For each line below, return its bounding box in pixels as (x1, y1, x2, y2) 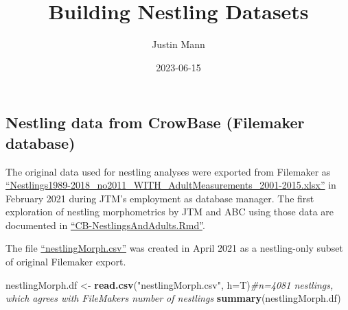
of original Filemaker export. (5, 254, 126, 269)
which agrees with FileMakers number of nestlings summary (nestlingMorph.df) (5, 291, 341, 305)
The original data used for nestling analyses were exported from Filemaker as (5, 164, 331, 178)
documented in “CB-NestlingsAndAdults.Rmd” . (5, 217, 205, 232)
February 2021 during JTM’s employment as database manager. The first (5, 191, 314, 205)
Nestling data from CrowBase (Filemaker (5, 112, 305, 133)
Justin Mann (152, 37, 205, 51)
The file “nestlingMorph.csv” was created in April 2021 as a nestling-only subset (5, 241, 343, 255)
